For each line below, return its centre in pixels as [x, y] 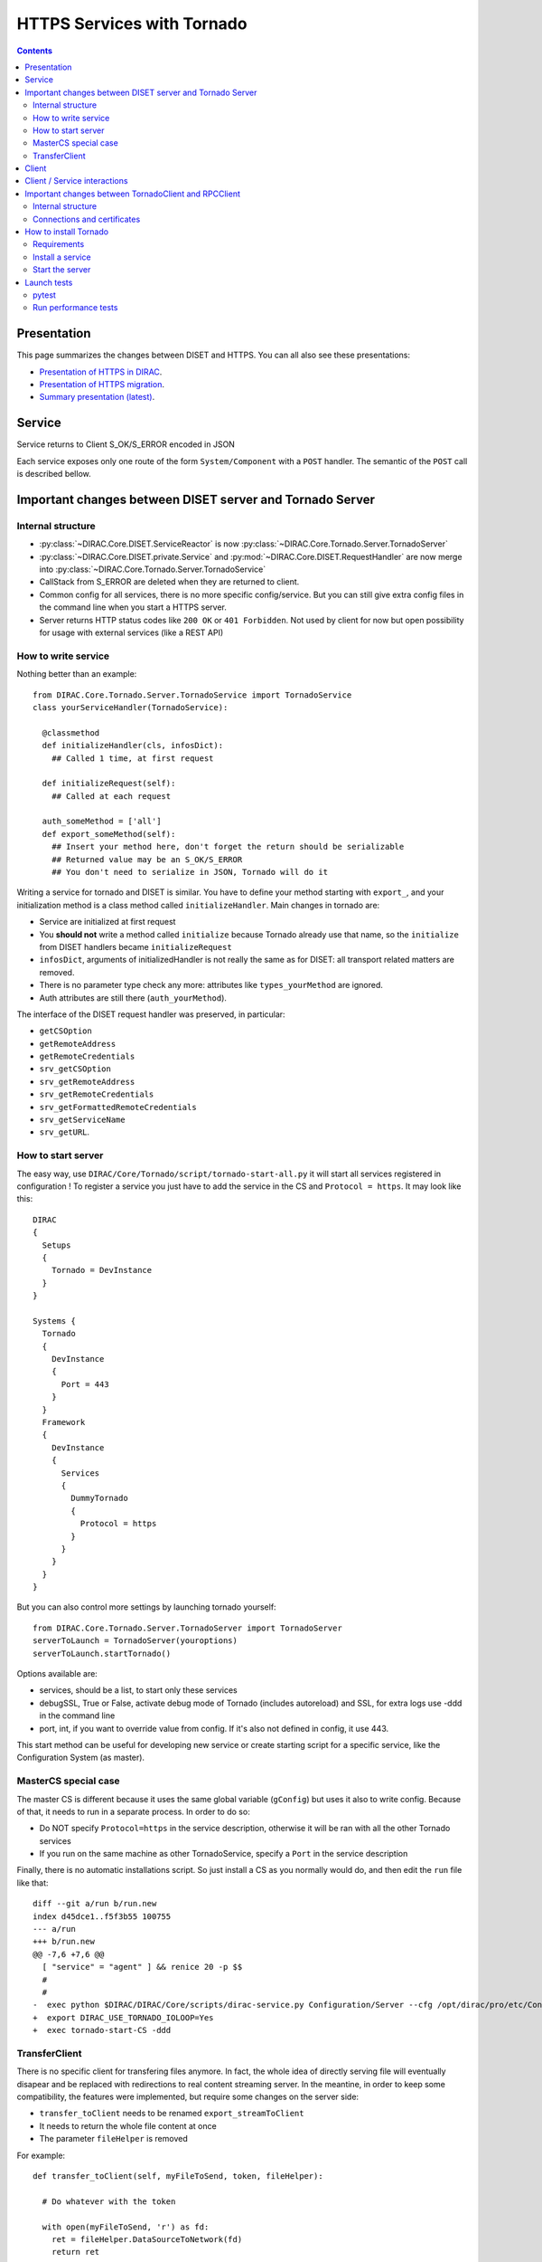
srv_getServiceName [82, 1120]
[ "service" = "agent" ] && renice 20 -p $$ [142, 1967]
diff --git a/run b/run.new [95, 1904]
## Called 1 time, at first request [132, 758]
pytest [44, 295]
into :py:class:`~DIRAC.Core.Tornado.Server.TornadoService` [153, 569]
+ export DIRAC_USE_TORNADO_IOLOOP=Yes [123, 2017]
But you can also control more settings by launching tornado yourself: [146, 1607]
